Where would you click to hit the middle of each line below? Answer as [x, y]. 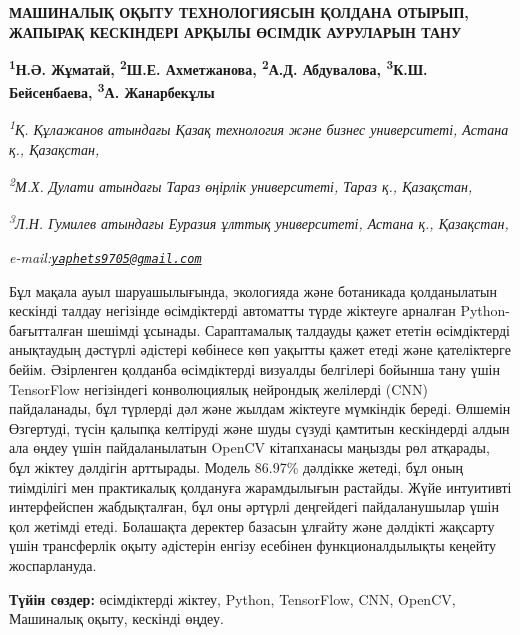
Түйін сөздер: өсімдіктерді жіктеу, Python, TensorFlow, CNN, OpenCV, [232, 598]
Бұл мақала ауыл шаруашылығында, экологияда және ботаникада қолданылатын [253, 290]
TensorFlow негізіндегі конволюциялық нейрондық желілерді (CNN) [218, 388]
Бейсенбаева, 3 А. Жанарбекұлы [112, 91]
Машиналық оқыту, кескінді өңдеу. [116, 618]
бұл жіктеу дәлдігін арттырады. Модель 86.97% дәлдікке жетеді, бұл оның [236, 467]
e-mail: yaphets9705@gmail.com [105, 257]
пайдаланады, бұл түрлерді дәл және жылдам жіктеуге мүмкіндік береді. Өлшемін [260, 408]
